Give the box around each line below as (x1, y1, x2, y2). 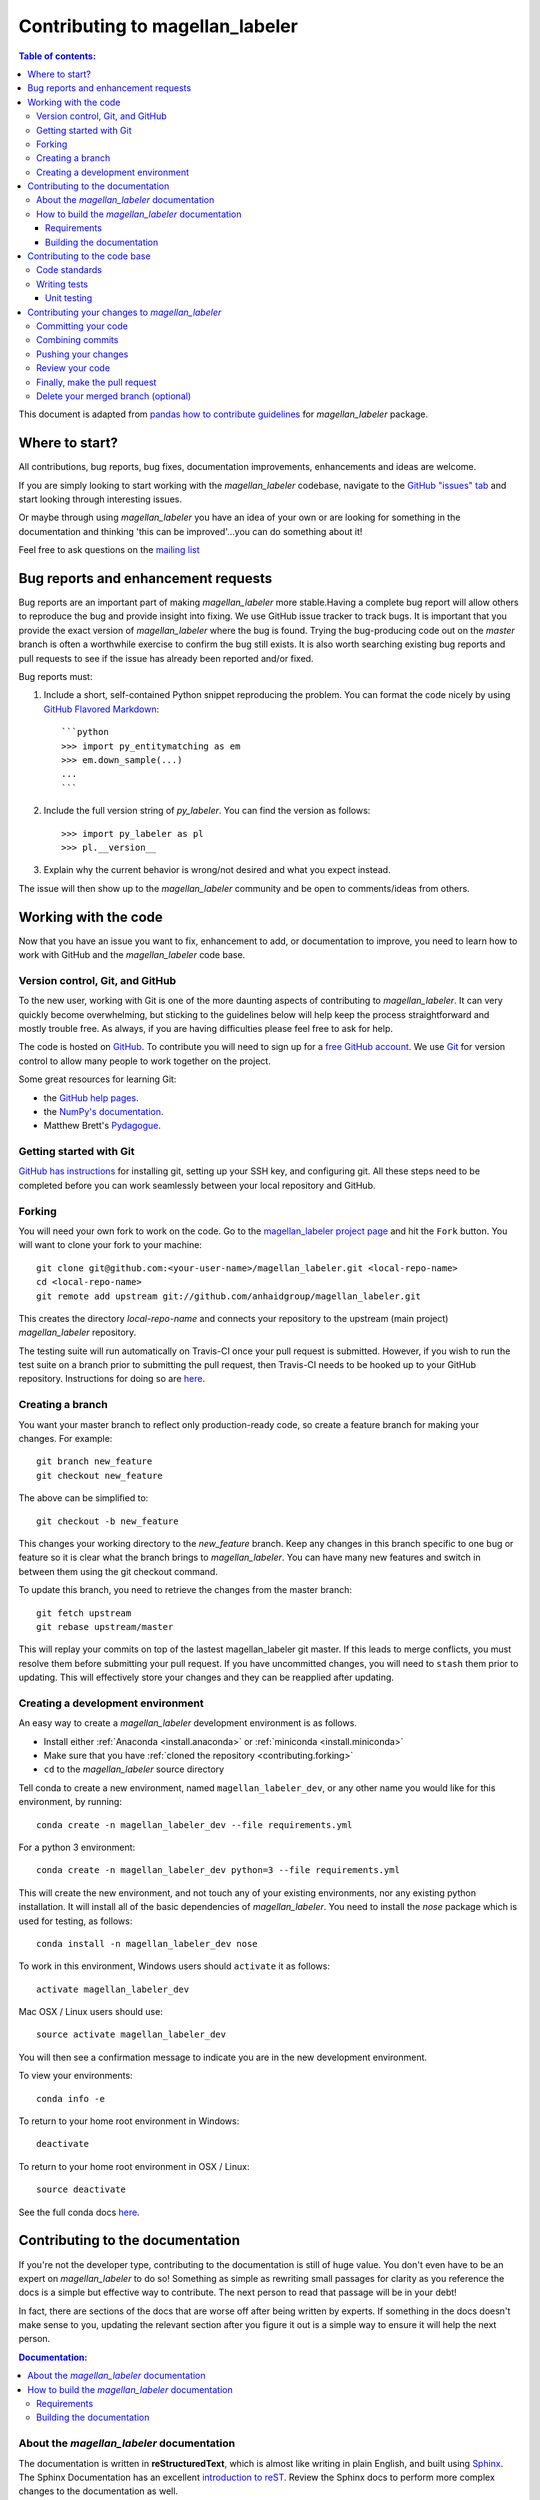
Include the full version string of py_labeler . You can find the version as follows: (43, 805, 371, 817)
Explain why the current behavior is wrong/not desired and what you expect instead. (43, 864, 391, 876)
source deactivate (36, 2184, 127, 2195)
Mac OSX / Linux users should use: (18, 2006, 164, 2018)
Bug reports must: (18, 671, 93, 683)
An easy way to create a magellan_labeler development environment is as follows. (18, 1717, 357, 1729)
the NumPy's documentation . (43, 1105, 164, 1117)
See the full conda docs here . (18, 2206, 140, 2218)
